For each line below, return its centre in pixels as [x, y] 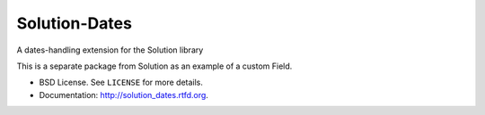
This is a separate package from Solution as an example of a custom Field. [154, 66]
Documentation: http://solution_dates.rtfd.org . [123, 94]
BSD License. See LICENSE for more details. [121, 82]
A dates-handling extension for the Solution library [110, 50]
